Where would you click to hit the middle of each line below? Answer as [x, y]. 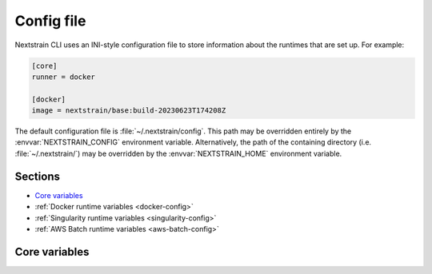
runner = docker [64, 77]
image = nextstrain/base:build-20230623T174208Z [129, 111]
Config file [50, 21]
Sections [37, 176]
